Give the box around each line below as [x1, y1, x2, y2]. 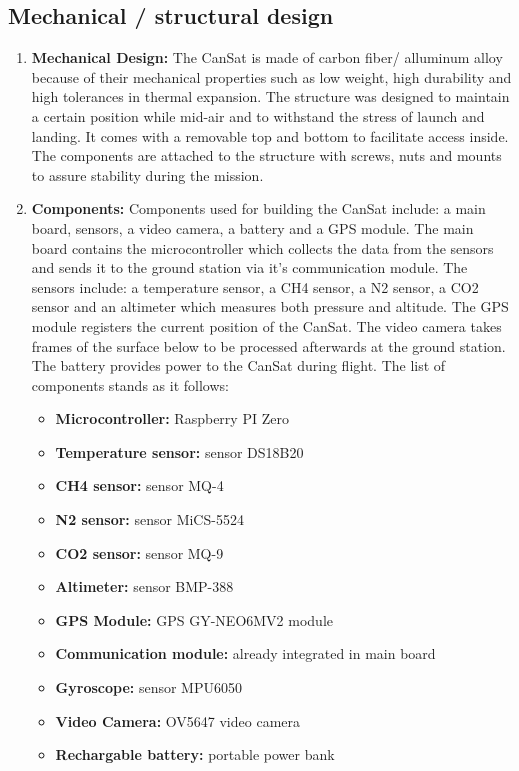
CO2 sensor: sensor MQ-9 [55, 542, 224, 563]
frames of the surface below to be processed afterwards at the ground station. [31, 335, 506, 356]
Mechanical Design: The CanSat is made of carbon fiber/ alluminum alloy [31, 47, 503, 68]
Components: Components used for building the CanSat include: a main [31, 198, 486, 219]
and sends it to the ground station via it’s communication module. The [31, 257, 468, 278]
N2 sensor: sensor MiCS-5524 [55, 509, 244, 530]
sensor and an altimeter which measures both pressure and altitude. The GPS [31, 296, 509, 317]
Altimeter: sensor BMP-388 [55, 576, 234, 597]
